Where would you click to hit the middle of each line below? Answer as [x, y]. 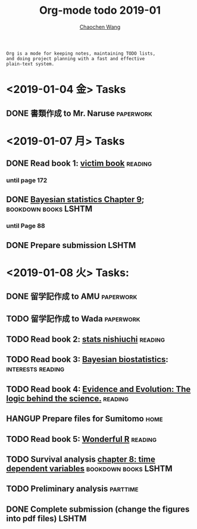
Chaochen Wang [100, 27]
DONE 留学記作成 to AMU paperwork [72, 297]
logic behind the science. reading [68, 398]
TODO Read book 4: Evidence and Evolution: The [98, 389]
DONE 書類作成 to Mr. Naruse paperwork [79, 113]
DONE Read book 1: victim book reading [79, 164]
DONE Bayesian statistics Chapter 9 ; [75, 199]
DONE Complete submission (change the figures [98, 509]
